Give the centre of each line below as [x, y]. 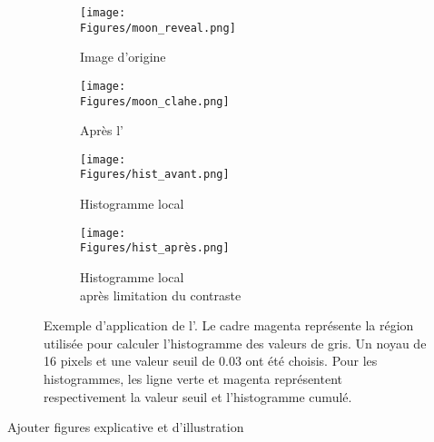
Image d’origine [123, 57]
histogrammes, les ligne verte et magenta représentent [193, 378]
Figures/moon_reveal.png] [158, 28]
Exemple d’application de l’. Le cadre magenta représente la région [229, 325]
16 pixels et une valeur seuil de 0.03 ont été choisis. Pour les [211, 361]
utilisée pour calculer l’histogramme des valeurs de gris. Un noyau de [235, 343]
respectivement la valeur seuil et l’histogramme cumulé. [198, 396]
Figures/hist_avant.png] [155, 175]
